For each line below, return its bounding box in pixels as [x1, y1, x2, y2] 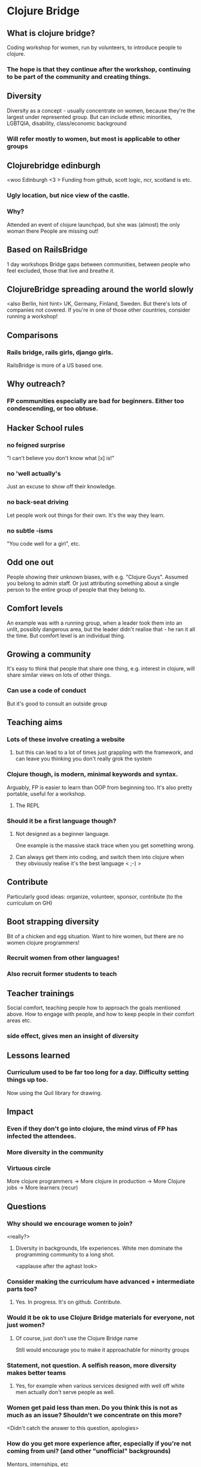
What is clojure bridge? [7, 28, 95, 38]
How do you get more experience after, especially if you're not [7, 1439, 191, 1448]
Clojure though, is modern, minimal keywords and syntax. [7, 770, 178, 778]
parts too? [7, 1285, 38, 1293]
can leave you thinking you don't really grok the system [15, 755, 152, 762]
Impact [7, 1107, 33, 1117]
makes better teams [7, 1368, 66, 1377]
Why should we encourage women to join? [7, 1219, 133, 1228]
